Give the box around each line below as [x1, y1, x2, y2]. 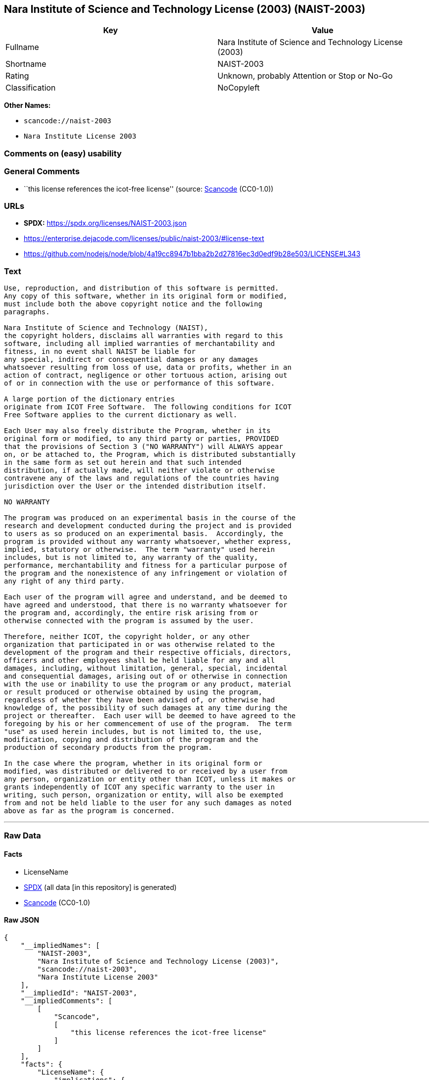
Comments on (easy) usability [4, 148, 122, 158]
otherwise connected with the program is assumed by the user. [4, 617, 254, 625]
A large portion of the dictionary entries [4, 395, 175, 403]
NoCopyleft [217, 83, 260, 93]
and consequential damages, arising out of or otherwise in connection [4, 672, 288, 681]
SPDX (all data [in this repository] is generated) [24, 883, 177, 891]
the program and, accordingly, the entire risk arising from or [4, 609, 259, 617]
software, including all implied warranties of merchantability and [4, 340, 275, 348]
